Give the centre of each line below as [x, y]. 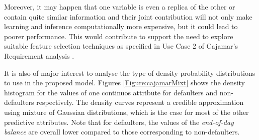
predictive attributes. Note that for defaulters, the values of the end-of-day [119, 122]
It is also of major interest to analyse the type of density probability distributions [130, 73]
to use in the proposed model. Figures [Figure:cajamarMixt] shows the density [124, 83]
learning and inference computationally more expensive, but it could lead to [121, 26]
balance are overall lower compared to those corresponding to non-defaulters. [122, 132]
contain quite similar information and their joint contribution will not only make [128, 16]
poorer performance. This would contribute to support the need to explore [119, 36]
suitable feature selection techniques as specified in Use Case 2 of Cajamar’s [121, 46]
